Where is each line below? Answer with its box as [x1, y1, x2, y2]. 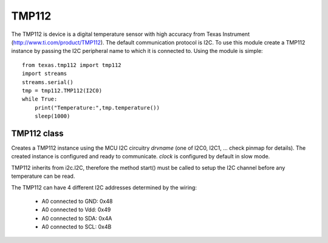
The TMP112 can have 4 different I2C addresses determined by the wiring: [11, 183, 197, 191]
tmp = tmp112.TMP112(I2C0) [22, 87, 103, 94]
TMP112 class [11, 128, 64, 138]
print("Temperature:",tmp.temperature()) [34, 104, 160, 111]
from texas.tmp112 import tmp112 [22, 62, 121, 68]
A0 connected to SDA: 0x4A [41, 214, 112, 222]
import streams [22, 70, 67, 77]
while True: [22, 96, 58, 103]
